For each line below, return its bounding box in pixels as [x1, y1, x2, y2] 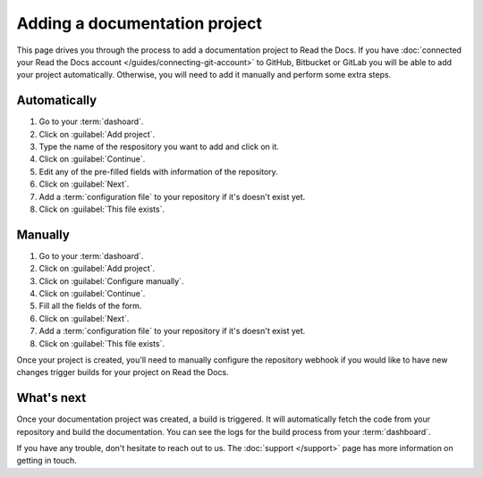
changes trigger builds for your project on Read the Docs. [16, 367, 229, 378]
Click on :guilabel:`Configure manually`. [38, 275, 184, 286]
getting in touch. [16, 456, 78, 466]
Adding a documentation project [16, 13, 263, 33]
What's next [16, 390, 87, 406]
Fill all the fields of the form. [38, 300, 142, 312]
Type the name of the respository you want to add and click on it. [38, 141, 279, 152]
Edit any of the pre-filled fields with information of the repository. [38, 166, 279, 177]
